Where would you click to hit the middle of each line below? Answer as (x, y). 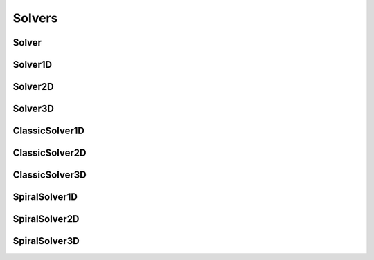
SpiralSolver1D (45, 197)
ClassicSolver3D (50, 175)
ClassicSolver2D (50, 153)
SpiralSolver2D (46, 219)
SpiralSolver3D (46, 241)
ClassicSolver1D (49, 131)
